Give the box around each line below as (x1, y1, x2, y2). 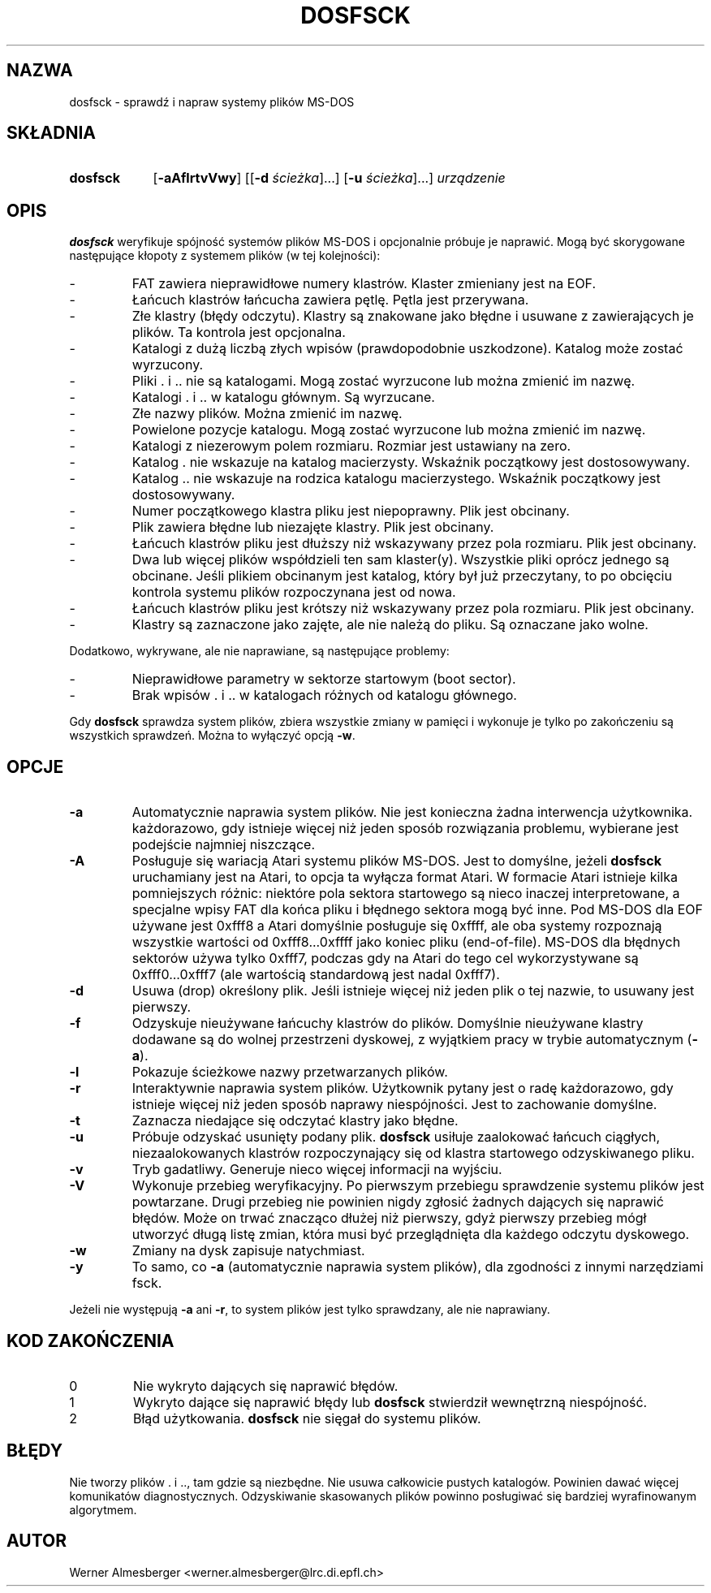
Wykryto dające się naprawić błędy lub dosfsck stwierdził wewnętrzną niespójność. (132, 1393, 648, 1410)
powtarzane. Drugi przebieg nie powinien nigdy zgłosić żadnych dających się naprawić (131, 1194, 664, 1211)
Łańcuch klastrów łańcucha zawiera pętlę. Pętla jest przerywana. (131, 291, 529, 309)
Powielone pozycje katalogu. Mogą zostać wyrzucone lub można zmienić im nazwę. (131, 421, 646, 438)
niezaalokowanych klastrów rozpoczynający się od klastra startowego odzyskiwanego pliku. (131, 1145, 695, 1162)
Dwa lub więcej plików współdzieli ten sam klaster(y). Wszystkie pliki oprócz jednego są (131, 551, 670, 568)
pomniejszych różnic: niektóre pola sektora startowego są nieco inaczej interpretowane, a (131, 885, 680, 902)
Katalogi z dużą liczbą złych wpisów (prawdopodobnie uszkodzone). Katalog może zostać (131, 340, 683, 357)
